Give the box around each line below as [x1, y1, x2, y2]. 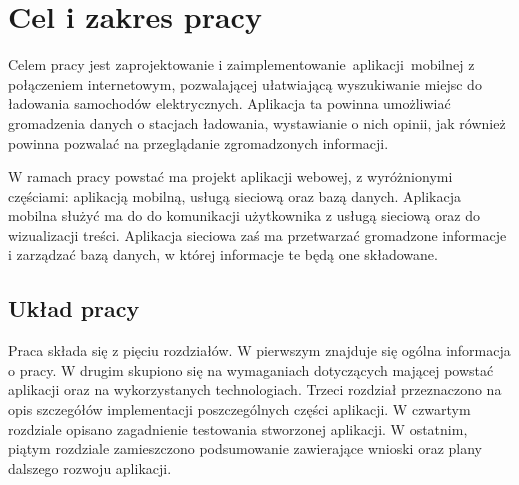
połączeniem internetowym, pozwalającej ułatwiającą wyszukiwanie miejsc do [8, 73, 482, 94]
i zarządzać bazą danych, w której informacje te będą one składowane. [8, 244, 438, 265]
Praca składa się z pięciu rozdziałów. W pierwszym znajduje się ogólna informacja [8, 340, 511, 361]
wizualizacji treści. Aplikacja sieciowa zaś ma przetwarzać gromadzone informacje [8, 224, 507, 245]
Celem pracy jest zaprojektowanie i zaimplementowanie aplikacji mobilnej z [8, 54, 475, 75]
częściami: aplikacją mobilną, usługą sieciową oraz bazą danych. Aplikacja [8, 185, 461, 206]
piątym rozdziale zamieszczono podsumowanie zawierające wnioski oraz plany [8, 438, 482, 459]
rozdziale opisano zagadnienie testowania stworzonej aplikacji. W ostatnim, [8, 418, 468, 439]
